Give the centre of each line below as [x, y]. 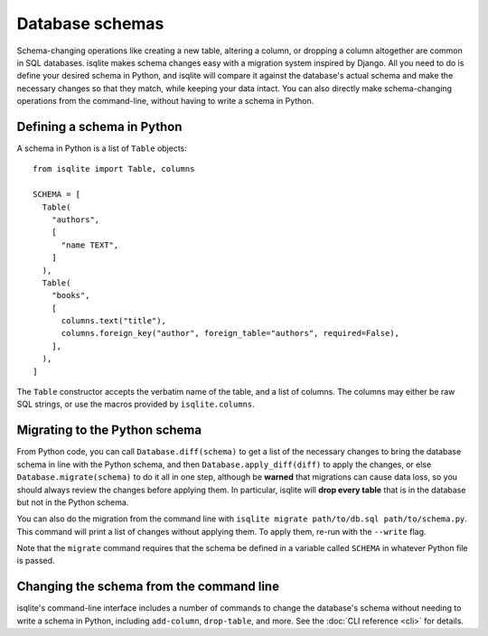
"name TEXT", [90, 245]
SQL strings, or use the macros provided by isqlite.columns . [136, 404]
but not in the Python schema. [73, 502]
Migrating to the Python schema [109, 430]
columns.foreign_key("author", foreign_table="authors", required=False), [230, 333]
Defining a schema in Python [99, 126]
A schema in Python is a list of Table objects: [102, 148]
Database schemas [90, 23]
